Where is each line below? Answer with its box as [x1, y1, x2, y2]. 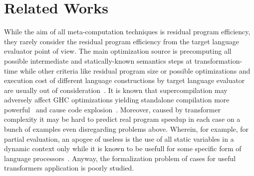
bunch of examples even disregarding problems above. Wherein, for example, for [4, 124, 249, 134]
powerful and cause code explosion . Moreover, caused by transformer [4, 104, 221, 114]
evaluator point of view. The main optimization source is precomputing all [4, 46, 232, 56]
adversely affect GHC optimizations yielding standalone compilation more [4, 94, 230, 105]
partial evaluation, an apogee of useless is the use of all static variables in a [4, 133, 234, 144]
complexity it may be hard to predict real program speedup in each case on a [4, 114, 241, 124]
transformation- [194, 55, 243, 66]
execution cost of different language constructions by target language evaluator [4, 75, 245, 86]
